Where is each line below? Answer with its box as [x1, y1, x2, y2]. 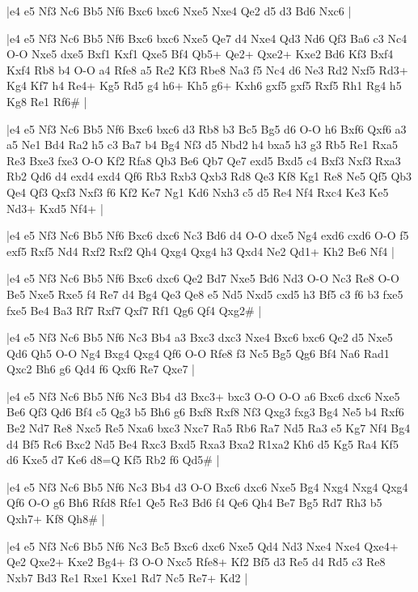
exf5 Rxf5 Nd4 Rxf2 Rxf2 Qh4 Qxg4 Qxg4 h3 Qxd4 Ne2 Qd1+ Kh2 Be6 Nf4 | [6, 242, 395, 259]
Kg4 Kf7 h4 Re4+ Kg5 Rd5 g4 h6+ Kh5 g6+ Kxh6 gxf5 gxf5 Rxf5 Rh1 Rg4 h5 [6, 77, 402, 94]
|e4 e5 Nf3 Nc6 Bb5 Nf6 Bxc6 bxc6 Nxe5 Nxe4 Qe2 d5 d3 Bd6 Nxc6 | [6, 2, 352, 19]
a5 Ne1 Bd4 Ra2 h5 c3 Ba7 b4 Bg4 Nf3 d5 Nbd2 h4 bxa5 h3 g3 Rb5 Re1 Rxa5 [6, 136, 398, 153]
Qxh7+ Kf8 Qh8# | [6, 510, 105, 527]
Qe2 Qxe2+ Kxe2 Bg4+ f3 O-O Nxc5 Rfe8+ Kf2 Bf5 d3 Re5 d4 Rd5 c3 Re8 [6, 553, 386, 570]
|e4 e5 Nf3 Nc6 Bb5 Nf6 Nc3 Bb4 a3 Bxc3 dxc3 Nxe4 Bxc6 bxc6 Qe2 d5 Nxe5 [6, 329, 393, 346]
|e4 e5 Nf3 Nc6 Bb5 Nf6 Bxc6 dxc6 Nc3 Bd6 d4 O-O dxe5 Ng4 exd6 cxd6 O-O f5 [6, 227, 409, 244]
